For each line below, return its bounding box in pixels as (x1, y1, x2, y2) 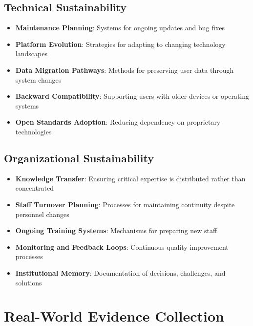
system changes (15, 74, 62, 85)
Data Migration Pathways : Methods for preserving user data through (15, 65, 234, 75)
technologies (15, 126, 52, 136)
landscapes (15, 48, 47, 59)
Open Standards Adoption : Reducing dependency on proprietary (15, 117, 221, 127)
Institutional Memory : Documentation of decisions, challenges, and (15, 267, 226, 278)
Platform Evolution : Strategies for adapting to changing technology (15, 39, 226, 49)
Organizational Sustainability (4, 150, 154, 165)
